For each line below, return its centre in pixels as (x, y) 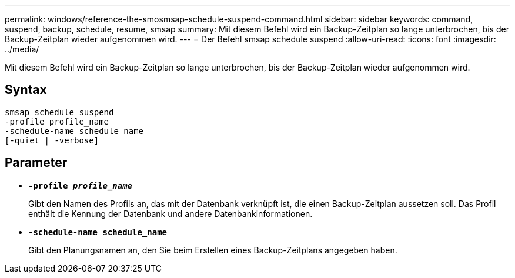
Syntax (26, 90)
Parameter (36, 163)
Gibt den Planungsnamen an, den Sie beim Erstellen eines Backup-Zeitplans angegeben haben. (213, 250)
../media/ (22, 49)
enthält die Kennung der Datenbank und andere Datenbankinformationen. (170, 213)
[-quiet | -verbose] (52, 140)
